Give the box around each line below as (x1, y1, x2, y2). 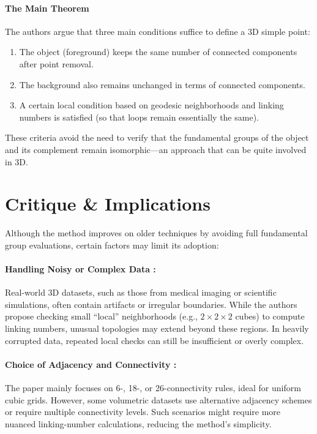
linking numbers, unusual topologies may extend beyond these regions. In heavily (5, 322, 309, 335)
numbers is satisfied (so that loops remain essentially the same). (19, 110, 259, 123)
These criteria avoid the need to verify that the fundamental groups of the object (5, 131, 309, 144)
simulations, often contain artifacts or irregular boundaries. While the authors (5, 297, 297, 310)
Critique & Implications (5, 191, 211, 216)
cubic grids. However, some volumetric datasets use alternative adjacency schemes (5, 393, 312, 406)
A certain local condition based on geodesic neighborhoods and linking (19, 99, 284, 111)
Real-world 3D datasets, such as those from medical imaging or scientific (5, 286, 277, 299)
